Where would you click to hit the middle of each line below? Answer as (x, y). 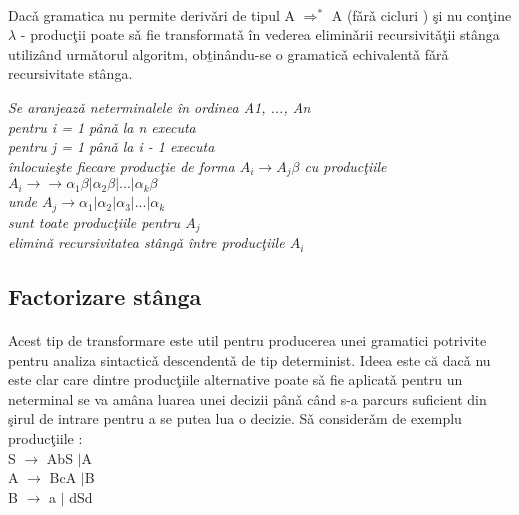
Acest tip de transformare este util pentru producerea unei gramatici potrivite (247, 340)
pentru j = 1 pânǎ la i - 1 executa (111, 146)
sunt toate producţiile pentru (94, 221)
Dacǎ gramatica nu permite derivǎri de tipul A (151, 14)
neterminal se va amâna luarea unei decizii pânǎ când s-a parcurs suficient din (247, 398)
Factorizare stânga (105, 296)
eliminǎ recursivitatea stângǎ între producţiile (146, 242)
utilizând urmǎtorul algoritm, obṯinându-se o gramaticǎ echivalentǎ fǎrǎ (228, 53)
